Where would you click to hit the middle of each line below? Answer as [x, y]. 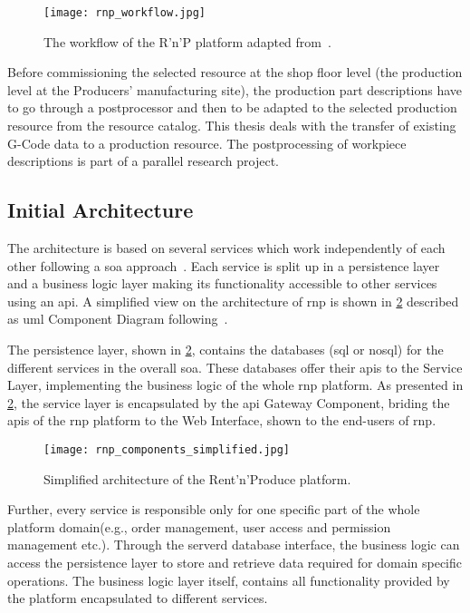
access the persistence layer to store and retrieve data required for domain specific [235, 562]
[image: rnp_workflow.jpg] [125, 13]
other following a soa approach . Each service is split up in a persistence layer [224, 265]
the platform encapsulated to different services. [138, 598]
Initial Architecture [101, 210]
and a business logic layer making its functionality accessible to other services [222, 283]
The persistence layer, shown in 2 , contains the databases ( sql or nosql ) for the [225, 349]
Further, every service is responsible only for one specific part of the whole [214, 509]
